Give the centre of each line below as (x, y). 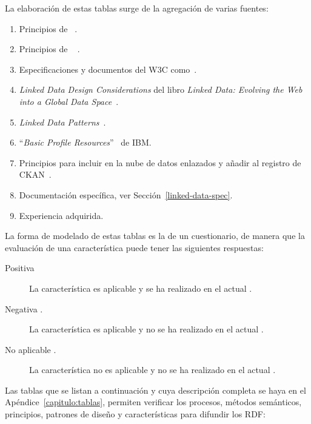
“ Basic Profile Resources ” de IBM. (85, 142)
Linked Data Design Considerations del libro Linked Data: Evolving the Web (161, 89)
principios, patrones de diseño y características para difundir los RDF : (135, 414)
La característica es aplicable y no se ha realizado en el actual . (146, 329)
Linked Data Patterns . (62, 122)
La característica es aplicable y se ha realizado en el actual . (141, 288)
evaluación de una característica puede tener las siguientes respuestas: (134, 247)
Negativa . (24, 308)
